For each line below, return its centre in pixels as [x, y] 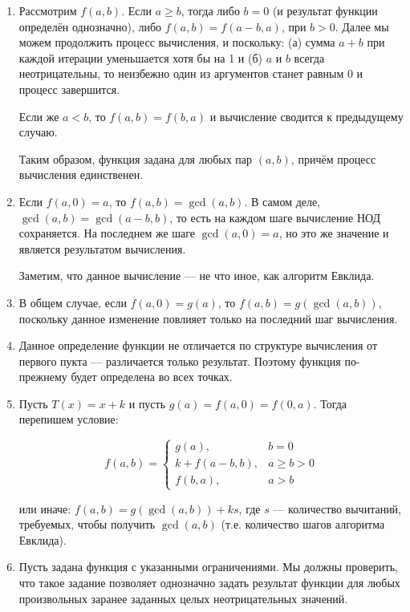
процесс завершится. [69, 89]
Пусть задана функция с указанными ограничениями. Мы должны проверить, [208, 567]
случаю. [38, 132]
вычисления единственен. [81, 174]
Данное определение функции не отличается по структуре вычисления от [198, 345]
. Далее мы [362, 26]
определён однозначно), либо [90, 26]
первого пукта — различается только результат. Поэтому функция [180, 361]
